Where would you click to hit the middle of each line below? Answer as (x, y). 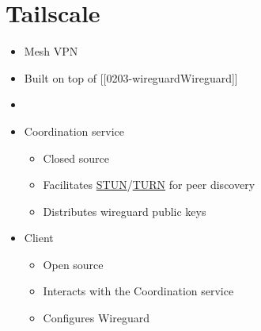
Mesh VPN (51, 51)
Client (39, 238)
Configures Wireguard (96, 318)
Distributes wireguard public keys (125, 211)
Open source (73, 264)
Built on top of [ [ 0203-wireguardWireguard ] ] (131, 77)
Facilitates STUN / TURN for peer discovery (149, 185)
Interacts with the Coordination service (138, 291)
